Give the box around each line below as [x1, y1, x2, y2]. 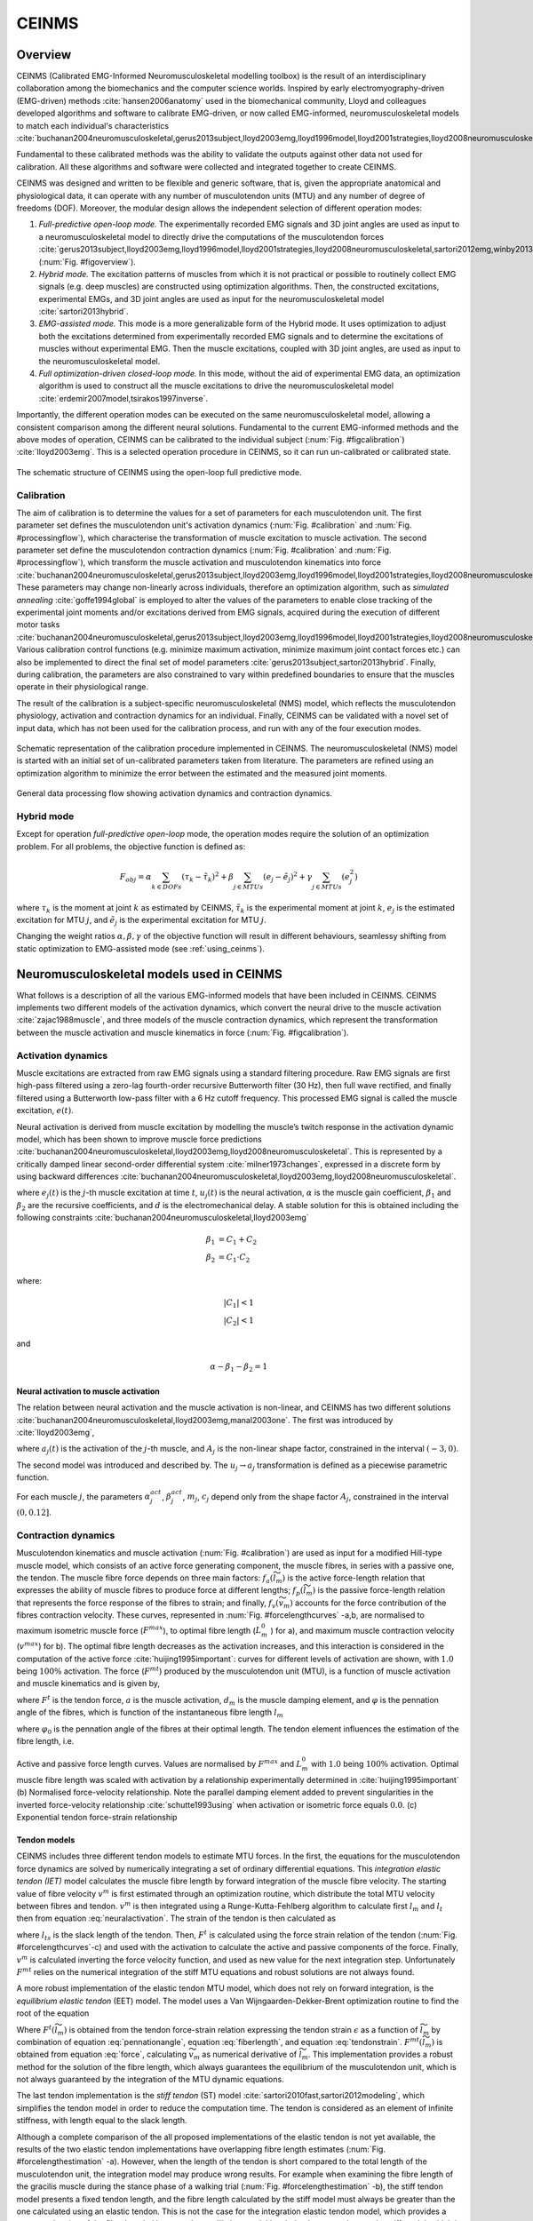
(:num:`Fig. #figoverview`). [38, 256, 137, 267]
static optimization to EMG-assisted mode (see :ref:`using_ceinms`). [16, 943, 266, 954]
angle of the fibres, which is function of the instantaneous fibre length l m [16, 1707, 283, 1719]
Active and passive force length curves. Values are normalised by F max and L [16, 1757, 302, 1770]
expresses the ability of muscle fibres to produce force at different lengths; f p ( [16, 1585, 304, 1598]
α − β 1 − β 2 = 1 [210, 1362, 268, 1374]
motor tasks [16, 619, 60, 630]
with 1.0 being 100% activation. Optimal [311, 1759, 459, 1770]
